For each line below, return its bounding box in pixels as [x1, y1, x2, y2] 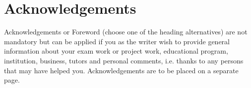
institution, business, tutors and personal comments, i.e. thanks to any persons [4, 55, 244, 65]
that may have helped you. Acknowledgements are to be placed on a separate [4, 65, 239, 75]
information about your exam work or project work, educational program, [4, 46, 228, 56]
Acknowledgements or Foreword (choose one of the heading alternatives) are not [4, 27, 248, 37]
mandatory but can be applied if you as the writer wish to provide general [4, 36, 230, 46]
